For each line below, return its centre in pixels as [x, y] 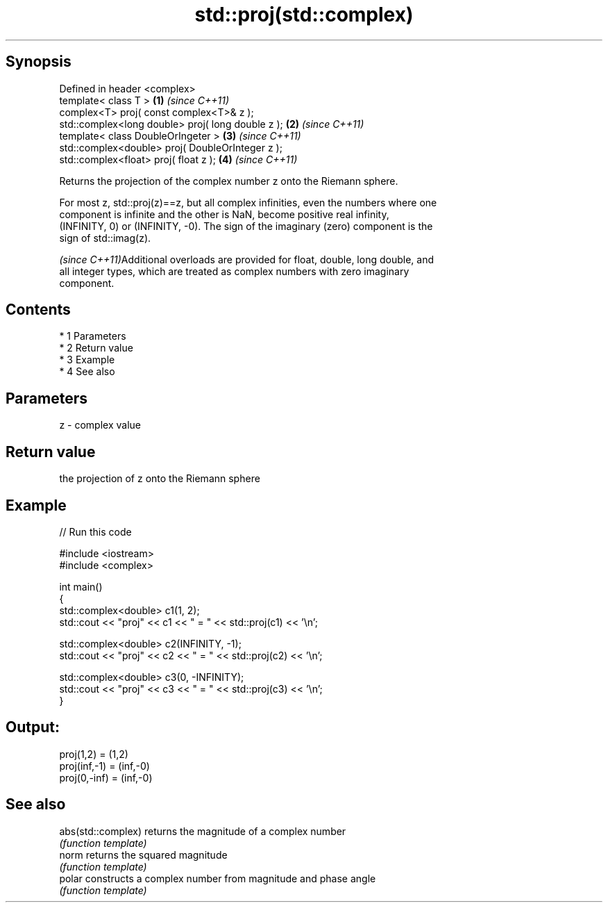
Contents [38, 310]
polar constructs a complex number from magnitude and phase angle [218, 878]
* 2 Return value [96, 348]
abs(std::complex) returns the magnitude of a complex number [203, 831]
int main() [81, 586]
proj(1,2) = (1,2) [94, 754]
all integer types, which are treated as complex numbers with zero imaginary [234, 271]
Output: [33, 727]
